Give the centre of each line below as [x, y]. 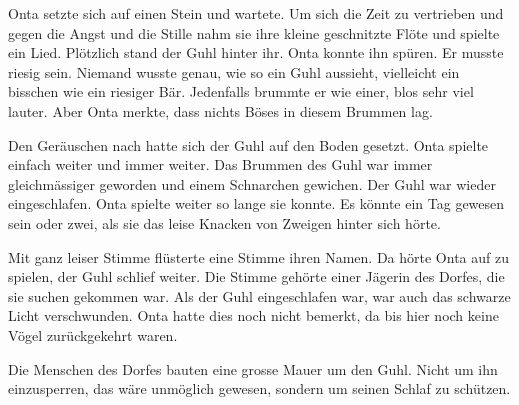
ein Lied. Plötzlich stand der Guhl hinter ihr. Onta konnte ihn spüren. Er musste [256, 52]
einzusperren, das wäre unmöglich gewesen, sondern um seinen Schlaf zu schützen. [259, 388]
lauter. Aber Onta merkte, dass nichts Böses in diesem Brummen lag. [220, 110]
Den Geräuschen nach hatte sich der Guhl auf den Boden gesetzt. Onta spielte [248, 144]
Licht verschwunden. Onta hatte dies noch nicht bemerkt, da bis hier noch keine [253, 315]
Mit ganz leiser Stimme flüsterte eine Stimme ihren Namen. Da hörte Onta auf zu [258, 256]
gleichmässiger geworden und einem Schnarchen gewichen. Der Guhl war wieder [252, 183]
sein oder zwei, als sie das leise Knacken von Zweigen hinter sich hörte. [224, 222]
